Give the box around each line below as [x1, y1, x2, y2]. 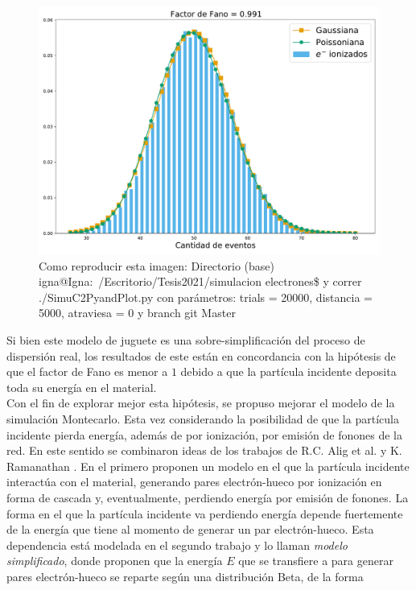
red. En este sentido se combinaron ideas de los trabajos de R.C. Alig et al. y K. [6, 442, 402, 459]
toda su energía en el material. [6, 378, 157, 395]
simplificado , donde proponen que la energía [6, 552, 223, 569]
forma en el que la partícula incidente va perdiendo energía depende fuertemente [6, 505, 403, 522]
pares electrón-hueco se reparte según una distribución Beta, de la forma [6, 567, 364, 584]
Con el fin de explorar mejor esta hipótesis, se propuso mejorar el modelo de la [6, 394, 395, 411]
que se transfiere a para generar [238, 552, 393, 569]
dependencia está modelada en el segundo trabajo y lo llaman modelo [6, 536, 348, 553]
